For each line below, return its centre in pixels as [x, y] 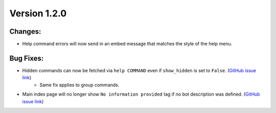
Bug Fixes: [27, 58]
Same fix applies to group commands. [79, 85]
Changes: [25, 31]
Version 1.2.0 [38, 13]
